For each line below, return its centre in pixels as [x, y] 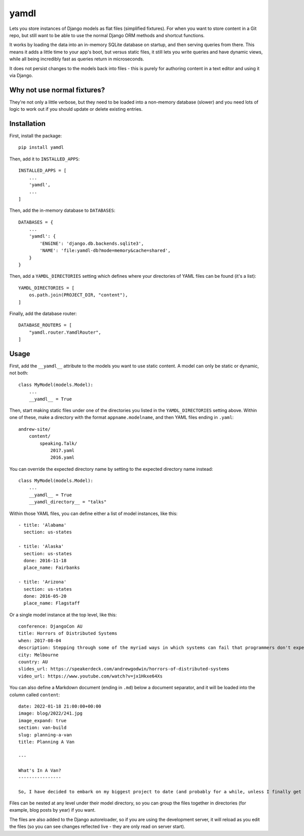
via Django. [21, 75]
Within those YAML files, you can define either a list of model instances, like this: [93, 513]
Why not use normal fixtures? [57, 90]
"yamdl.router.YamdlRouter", [65, 332]
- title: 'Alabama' [43, 525]
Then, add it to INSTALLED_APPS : [45, 159]
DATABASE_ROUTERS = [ [45, 325]
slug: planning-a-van [45, 735]
